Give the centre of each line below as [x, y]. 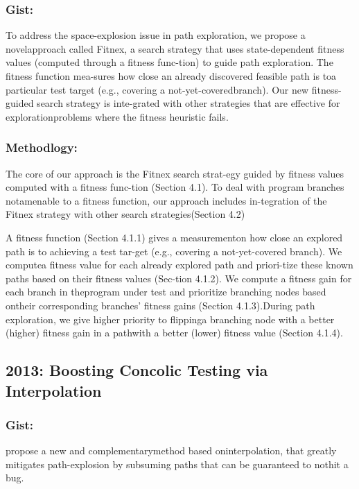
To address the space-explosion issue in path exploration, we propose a [156, 35]
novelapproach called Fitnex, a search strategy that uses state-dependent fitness [175, 48]
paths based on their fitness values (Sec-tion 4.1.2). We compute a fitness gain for [179, 278]
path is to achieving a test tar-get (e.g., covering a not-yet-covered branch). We [174, 251]
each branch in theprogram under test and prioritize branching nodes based [166, 292]
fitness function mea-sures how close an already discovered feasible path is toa [171, 76]
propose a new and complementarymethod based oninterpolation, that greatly [171, 451]
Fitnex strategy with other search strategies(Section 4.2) [125, 214]
